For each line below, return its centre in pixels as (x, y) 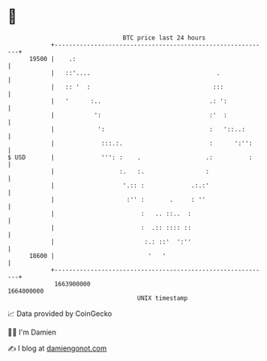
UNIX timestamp (162, 298)
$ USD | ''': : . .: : (130, 157)
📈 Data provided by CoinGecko (60, 314)
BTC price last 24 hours (164, 38)
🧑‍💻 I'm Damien (32, 332)
